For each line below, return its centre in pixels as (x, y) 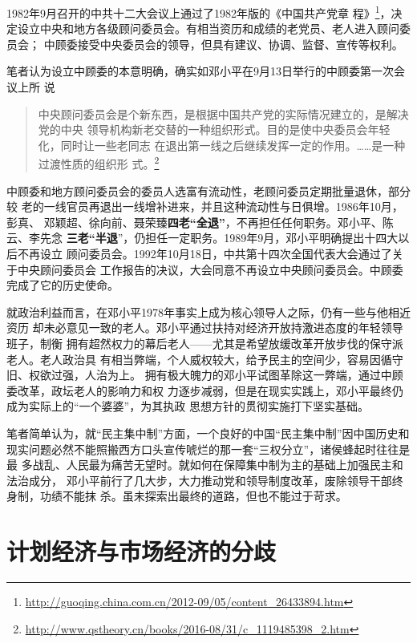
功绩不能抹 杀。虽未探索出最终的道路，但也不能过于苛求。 (193, 496)
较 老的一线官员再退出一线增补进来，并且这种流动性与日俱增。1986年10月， (205, 206)
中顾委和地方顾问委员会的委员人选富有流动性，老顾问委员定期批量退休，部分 (208, 190)
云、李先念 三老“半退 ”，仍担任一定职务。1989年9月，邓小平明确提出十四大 (202, 238)
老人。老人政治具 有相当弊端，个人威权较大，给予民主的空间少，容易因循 (199, 359)
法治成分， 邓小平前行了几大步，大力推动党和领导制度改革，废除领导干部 (199, 480)
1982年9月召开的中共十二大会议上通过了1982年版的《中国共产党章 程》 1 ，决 (204, 12)
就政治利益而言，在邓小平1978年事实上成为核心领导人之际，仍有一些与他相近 (208, 311)
